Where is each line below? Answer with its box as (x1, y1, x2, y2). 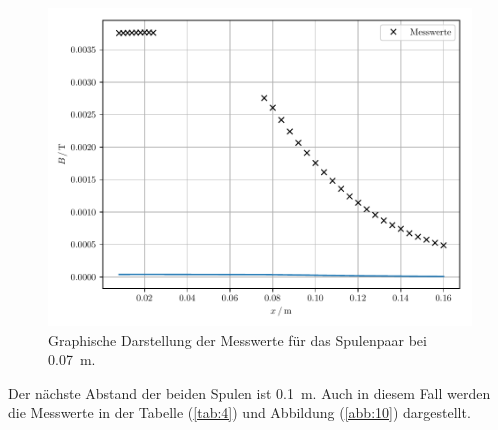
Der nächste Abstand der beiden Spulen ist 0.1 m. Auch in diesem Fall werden (8, 382, 491, 403)
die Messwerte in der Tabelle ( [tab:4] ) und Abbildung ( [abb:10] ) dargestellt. (8, 402, 471, 423)
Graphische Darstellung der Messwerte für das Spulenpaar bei (48, 329, 427, 350)
